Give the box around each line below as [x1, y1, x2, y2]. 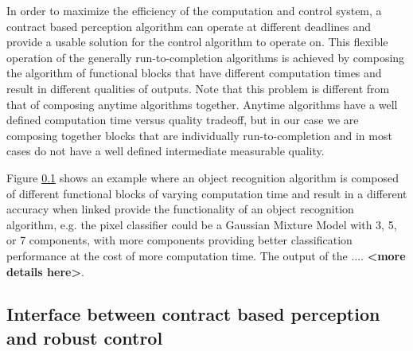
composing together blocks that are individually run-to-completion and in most [6, 127, 392, 143]
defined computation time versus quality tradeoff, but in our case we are [6, 111, 359, 128]
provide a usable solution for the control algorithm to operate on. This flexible [6, 33, 388, 50]
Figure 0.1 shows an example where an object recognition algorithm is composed [6, 169, 399, 185]
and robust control [6, 325, 163, 349]
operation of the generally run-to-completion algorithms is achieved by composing [6, 49, 405, 65]
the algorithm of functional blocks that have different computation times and [6, 64, 382, 81]
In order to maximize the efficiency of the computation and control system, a [6, 2, 382, 18]
